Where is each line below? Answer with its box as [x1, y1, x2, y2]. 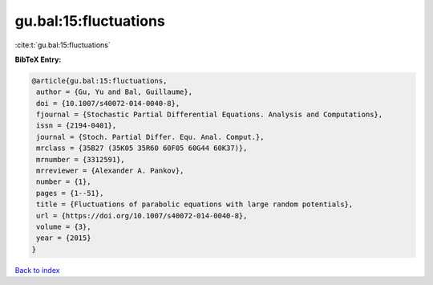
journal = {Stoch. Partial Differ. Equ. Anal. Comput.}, [36, 132, 265, 141]
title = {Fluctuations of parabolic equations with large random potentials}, [36, 200, 354, 209]
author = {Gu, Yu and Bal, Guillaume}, [36, 88, 192, 96]
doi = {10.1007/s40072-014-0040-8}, [36, 99, 180, 108]
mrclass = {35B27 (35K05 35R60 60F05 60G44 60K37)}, [36, 144, 248, 153]
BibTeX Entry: [14, 55, 62, 64]
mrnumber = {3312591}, [36, 155, 126, 164]
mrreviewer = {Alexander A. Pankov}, [36, 166, 184, 176]
